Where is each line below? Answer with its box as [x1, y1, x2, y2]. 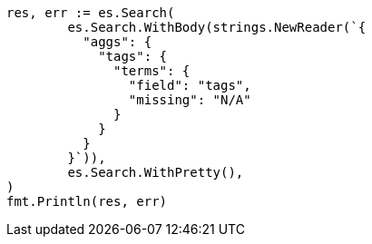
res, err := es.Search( [6, 5, 175, 20]
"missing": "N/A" [128, 93, 251, 107]
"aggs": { [83, 34, 152, 49]
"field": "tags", [128, 78, 251, 93]
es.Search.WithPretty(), [67, 165, 244, 180]
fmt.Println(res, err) [6, 194, 168, 209]
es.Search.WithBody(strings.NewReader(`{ [67, 20, 367, 34]
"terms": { [113, 63, 191, 78]
